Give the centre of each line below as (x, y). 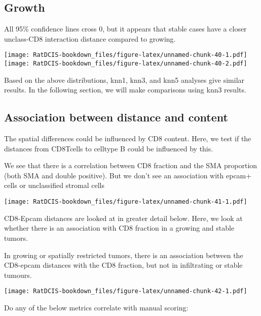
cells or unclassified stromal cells (54, 185)
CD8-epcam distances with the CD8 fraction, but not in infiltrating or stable (123, 265)
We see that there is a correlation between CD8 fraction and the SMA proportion (131, 165)
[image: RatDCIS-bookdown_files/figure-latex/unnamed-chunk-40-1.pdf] (126, 55)
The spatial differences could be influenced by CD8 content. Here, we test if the (128, 138)
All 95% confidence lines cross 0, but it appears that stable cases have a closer (125, 29)
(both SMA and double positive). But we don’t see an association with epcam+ (128, 175)
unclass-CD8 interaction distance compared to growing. (90, 38)
